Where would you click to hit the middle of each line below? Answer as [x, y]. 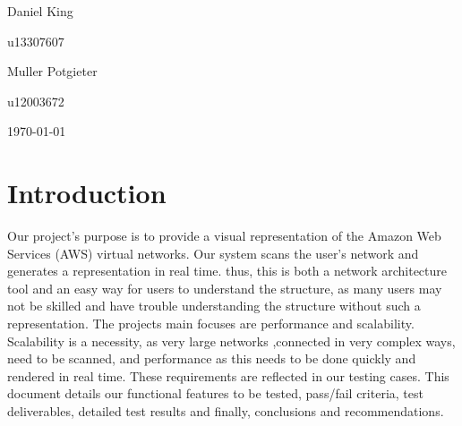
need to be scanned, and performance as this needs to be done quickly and [212, 358]
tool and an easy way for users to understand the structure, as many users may [225, 288]
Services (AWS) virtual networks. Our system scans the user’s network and [213, 253]
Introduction [87, 193]
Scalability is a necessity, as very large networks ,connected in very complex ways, [231, 341]
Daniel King [40, 11]
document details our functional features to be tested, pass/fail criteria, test [215, 393]
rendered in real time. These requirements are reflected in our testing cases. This [228, 375]
